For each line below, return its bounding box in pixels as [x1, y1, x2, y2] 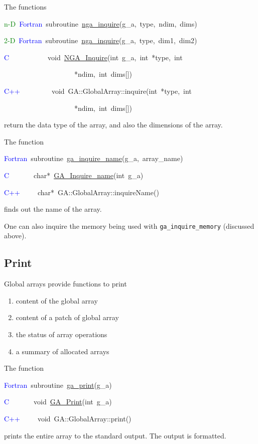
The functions [4, 2, 47, 12]
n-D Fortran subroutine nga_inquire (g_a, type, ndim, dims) [4, 18, 197, 29]
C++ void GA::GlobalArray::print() [4, 413, 132, 423]
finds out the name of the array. [4, 204, 102, 214]
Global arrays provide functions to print [4, 278, 127, 289]
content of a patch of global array [16, 312, 119, 323]
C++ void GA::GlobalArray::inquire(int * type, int [4, 85, 192, 96]
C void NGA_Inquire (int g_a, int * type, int [4, 52, 183, 62]
